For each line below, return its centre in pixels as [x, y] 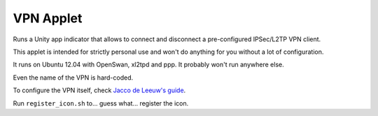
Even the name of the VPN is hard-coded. [73, 78]
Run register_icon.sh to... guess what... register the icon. [101, 103]
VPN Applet [48, 18]
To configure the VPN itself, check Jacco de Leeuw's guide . [99, 90]
